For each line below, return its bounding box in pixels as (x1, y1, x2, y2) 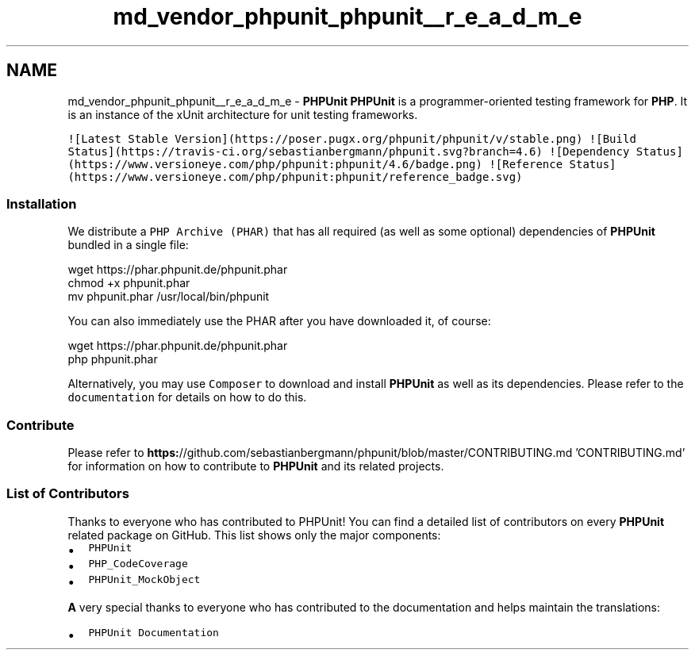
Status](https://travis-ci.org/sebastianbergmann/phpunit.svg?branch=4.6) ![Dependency (67, 144, 630, 158)
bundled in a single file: (67, 238, 189, 252)
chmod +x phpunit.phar (67, 276, 190, 290)
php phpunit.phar (67, 352, 158, 366)
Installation (6, 195, 77, 212)
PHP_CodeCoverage (88, 557, 188, 570)
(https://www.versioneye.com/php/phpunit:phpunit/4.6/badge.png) (67, 157, 482, 171)
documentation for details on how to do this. (67, 390, 307, 405)
